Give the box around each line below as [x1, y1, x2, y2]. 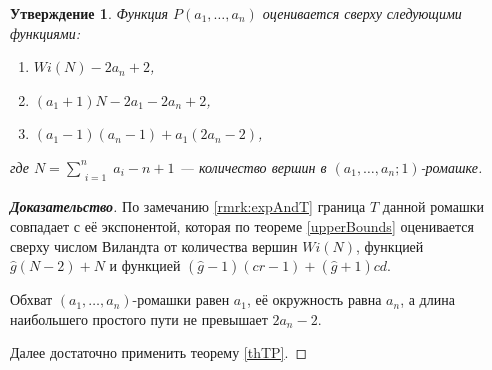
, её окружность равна [246, 289, 382, 310]
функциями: [10, 22, 80, 43]
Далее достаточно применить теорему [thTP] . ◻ [10, 342, 308, 363]
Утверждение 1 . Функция [10, 3, 168, 23]
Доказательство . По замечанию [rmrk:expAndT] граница [10, 196, 366, 217]
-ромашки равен [132, 289, 230, 310]
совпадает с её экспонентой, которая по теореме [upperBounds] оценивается [10, 216, 474, 237]
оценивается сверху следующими [262, 3, 462, 23]
